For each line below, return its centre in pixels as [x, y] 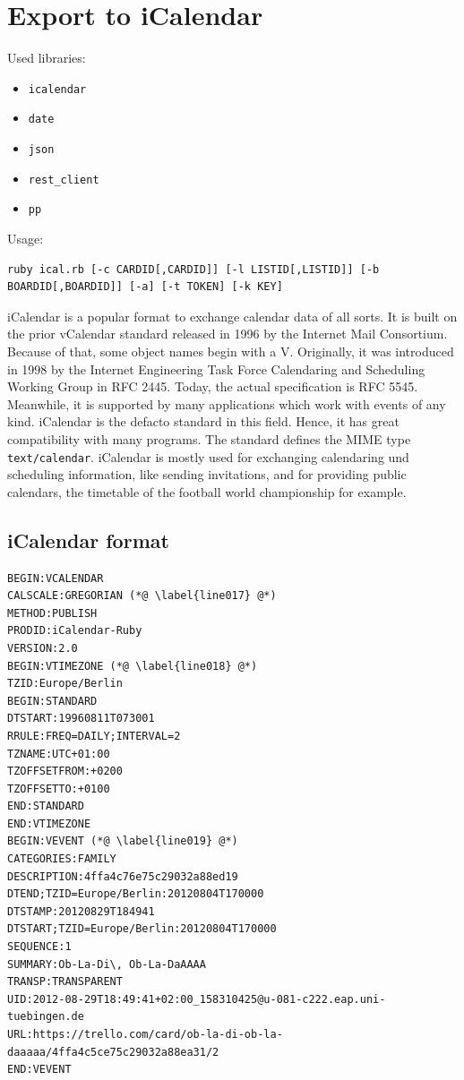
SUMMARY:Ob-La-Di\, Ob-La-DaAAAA [107, 964]
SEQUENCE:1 [39, 947]
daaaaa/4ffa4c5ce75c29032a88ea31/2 [113, 1052]
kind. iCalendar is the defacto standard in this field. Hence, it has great [203, 421]
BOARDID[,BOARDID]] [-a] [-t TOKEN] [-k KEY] [145, 287]
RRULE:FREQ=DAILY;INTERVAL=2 [94, 736]
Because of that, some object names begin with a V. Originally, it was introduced [231, 351]
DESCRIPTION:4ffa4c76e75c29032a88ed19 [123, 876]
